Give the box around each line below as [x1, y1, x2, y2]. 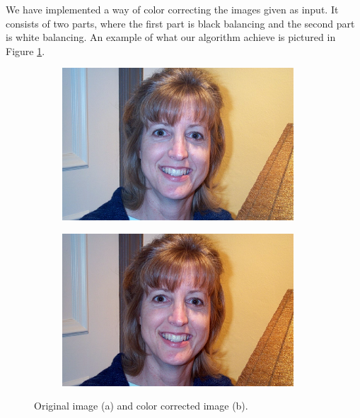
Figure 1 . [6, 43, 45, 58]
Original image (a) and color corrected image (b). [34, 398, 248, 413]
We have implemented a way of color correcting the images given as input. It [6, 2, 339, 16]
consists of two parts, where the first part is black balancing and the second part [6, 16, 355, 30]
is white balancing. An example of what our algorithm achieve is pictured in [6, 30, 336, 44]
